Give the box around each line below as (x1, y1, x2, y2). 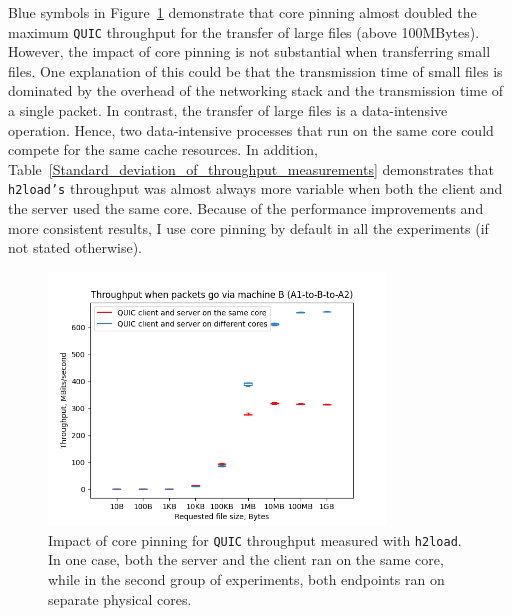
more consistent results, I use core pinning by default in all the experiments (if (8, 217, 489, 238)
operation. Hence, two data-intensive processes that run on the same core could (8, 119, 494, 140)
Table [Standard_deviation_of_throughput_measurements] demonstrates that (8, 158, 494, 179)
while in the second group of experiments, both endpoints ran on (48, 569, 445, 590)
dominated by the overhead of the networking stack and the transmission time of (8, 80, 504, 101)
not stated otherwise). (8, 237, 142, 258)
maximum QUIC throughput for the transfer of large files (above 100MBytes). (8, 21, 480, 42)
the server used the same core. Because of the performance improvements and (8, 198, 484, 219)
